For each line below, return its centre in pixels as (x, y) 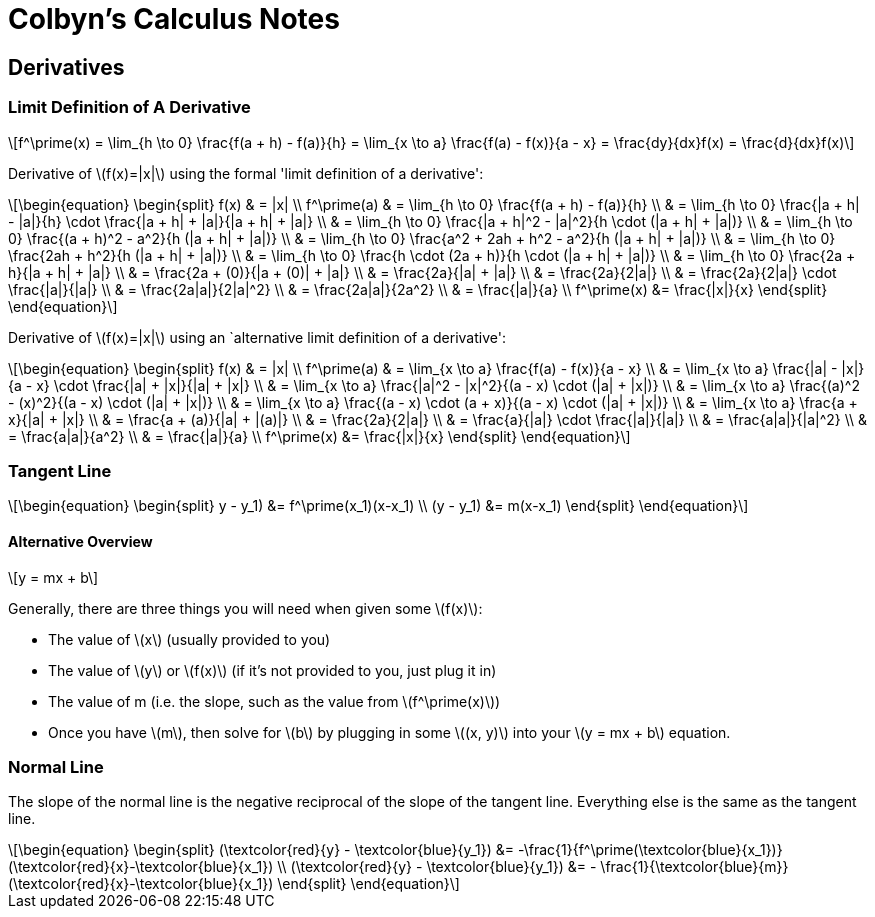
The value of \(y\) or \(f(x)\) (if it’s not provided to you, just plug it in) (272, 670)
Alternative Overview (80, 541)
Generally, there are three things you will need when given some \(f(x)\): (245, 608)
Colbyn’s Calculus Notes (174, 19)
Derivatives (66, 67)
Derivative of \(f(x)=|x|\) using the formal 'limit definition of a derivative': (246, 173)
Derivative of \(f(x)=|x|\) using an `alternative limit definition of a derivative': (257, 337)
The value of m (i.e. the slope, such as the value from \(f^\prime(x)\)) (274, 701)
